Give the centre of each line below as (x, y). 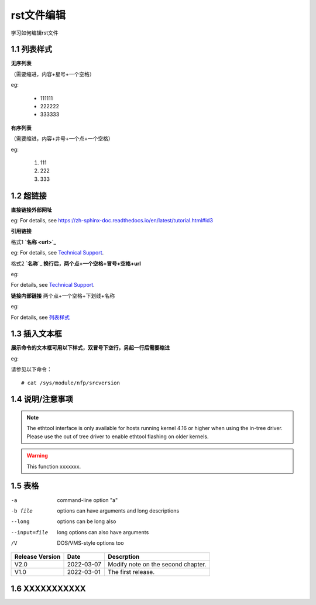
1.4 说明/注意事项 (42, 399)
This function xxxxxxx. (54, 466)
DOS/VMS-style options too (90, 543)
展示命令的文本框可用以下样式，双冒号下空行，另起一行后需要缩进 (90, 348)
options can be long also (87, 521)
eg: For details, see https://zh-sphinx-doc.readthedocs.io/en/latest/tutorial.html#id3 (112, 221)
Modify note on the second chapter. (157, 565)
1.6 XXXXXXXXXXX (48, 588)
